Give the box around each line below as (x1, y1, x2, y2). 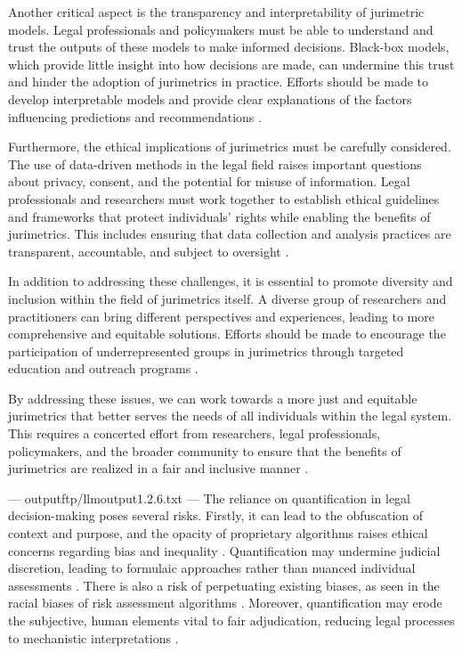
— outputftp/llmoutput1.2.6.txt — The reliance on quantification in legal (8, 488, 411, 507)
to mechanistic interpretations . (8, 628, 179, 647)
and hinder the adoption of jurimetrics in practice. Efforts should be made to (8, 72, 428, 91)
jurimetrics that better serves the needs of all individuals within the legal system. (8, 406, 452, 425)
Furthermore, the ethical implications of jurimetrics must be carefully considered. (8, 137, 451, 156)
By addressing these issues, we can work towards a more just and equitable (8, 388, 417, 407)
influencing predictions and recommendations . (8, 107, 262, 126)
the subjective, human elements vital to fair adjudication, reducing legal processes (8, 611, 455, 629)
